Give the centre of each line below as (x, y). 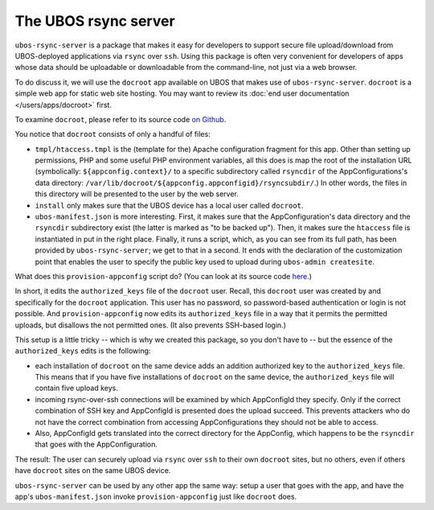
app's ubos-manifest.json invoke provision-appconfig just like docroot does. (156, 496)
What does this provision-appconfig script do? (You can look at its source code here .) (164, 276)
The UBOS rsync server (95, 21)
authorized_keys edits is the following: (83, 351)
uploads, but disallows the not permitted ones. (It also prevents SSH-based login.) (151, 325)
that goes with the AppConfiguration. (96, 444)
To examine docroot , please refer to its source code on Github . (121, 119)
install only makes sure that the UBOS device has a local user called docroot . (169, 205)
